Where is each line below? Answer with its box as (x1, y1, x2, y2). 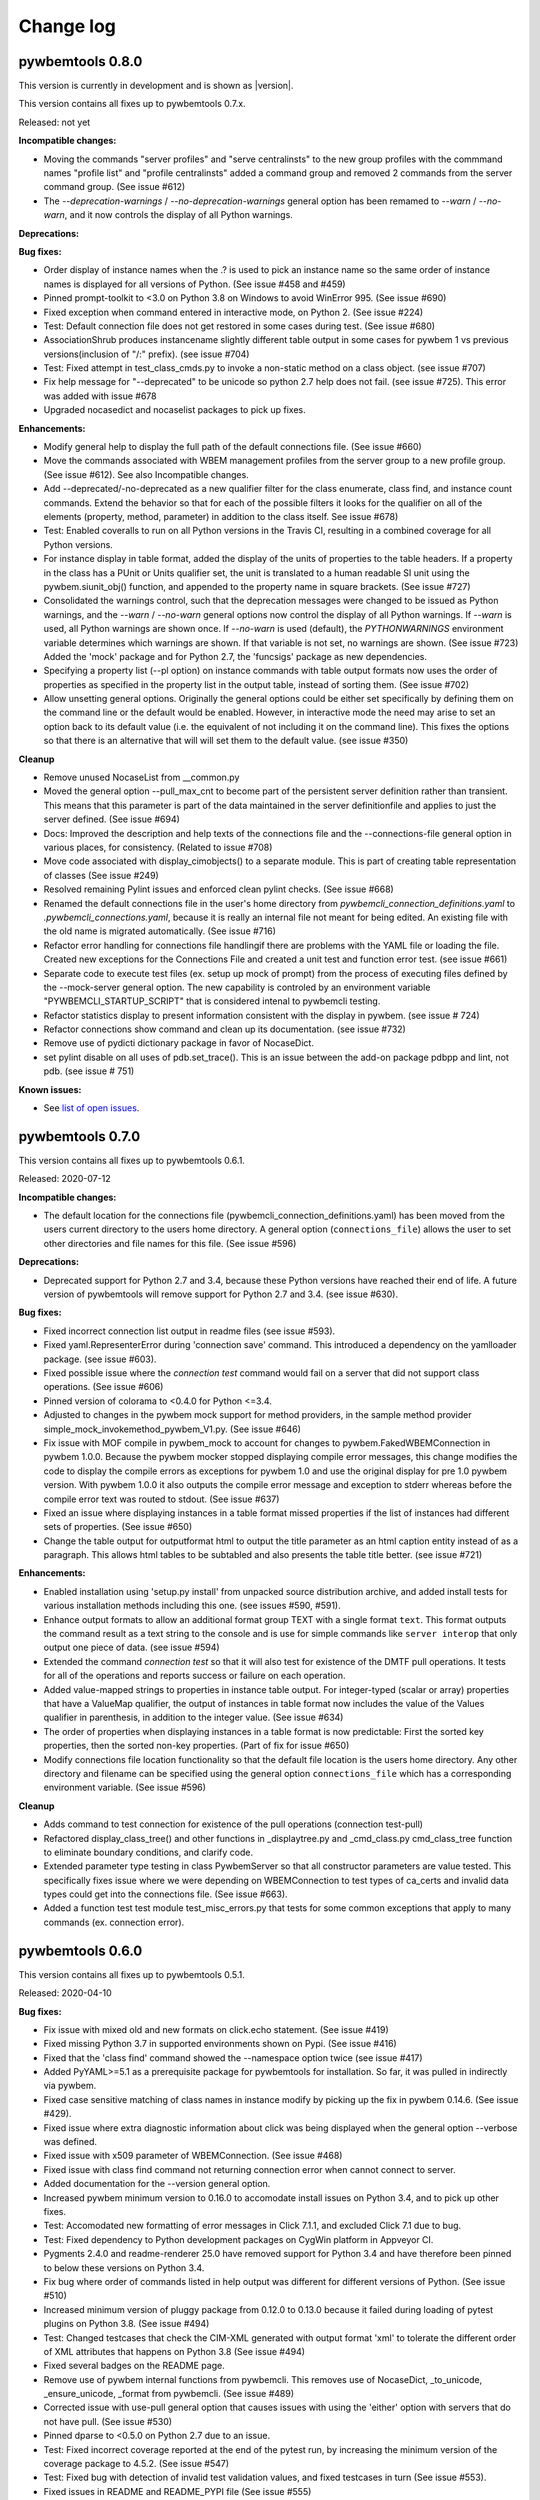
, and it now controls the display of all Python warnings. (64, 209, 294, 221)
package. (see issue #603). (43, 1353, 157, 1365)
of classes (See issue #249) (43, 869, 159, 881)
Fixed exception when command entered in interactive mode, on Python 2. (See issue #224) (43, 306, 424, 318)
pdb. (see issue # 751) (43, 1065, 135, 1077)
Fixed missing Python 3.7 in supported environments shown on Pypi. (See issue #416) (43, 2038, 397, 2050)
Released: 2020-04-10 (18, 1987, 112, 1999)
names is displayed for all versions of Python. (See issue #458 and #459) (43, 278, 346, 290)
